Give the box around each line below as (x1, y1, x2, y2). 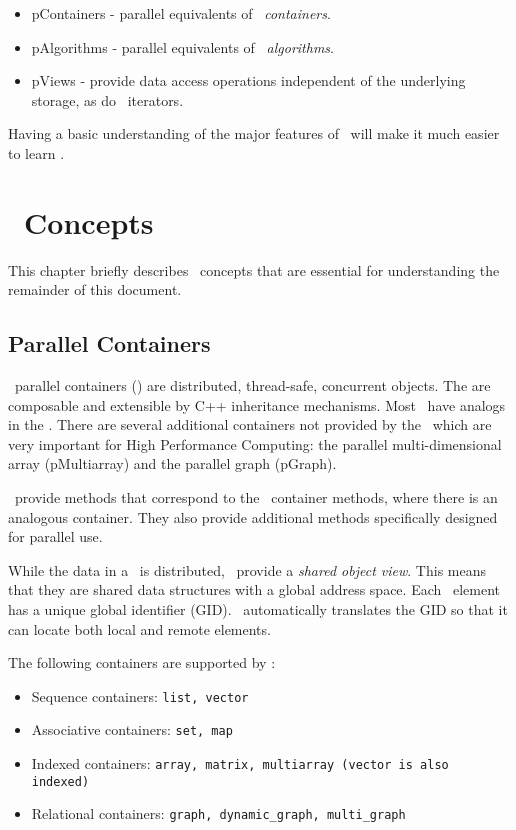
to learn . (8, 142, 65, 163)
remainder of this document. (8, 279, 182, 300)
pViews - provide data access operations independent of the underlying (31, 70, 466, 91)
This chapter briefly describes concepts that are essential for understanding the (8, 259, 500, 280)
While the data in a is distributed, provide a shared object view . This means (8, 559, 486, 580)
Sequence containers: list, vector (31, 685, 249, 706)
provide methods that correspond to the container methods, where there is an (14, 487, 498, 508)
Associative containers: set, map (31, 719, 233, 740)
